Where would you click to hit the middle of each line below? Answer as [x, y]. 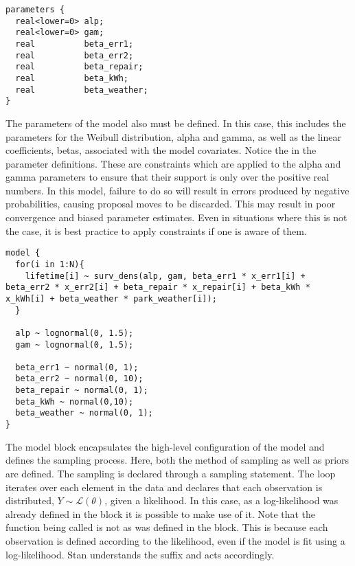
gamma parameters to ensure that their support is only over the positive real [168, 177]
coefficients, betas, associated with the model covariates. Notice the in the [161, 150]
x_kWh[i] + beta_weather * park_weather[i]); [111, 298]
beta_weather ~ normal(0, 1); [84, 413]
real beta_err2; [75, 55]
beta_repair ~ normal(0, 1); [82, 390]
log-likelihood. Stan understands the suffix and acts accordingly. [140, 554]
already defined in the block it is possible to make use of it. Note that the [161, 513]
